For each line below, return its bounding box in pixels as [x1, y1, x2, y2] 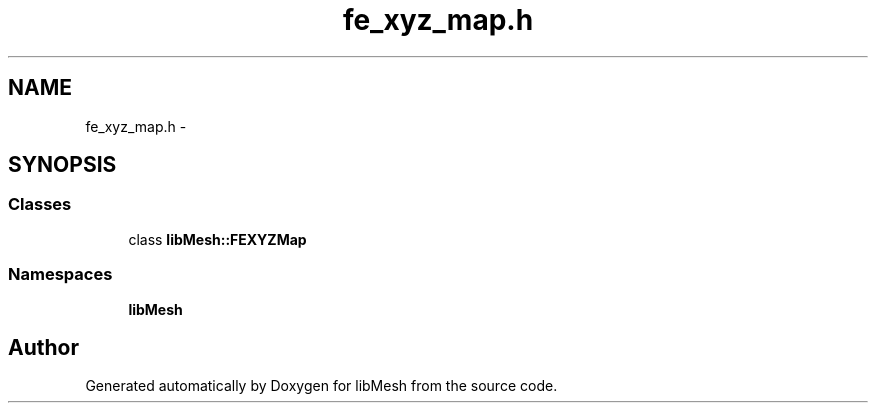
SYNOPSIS [8, 152, 117, 178]
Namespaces [8, 264, 113, 285]
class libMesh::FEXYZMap [128, 230, 307, 248]
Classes [8, 194, 72, 215]
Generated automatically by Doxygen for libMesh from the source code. [85, 377, 558, 395]
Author [8, 334, 79, 360]
